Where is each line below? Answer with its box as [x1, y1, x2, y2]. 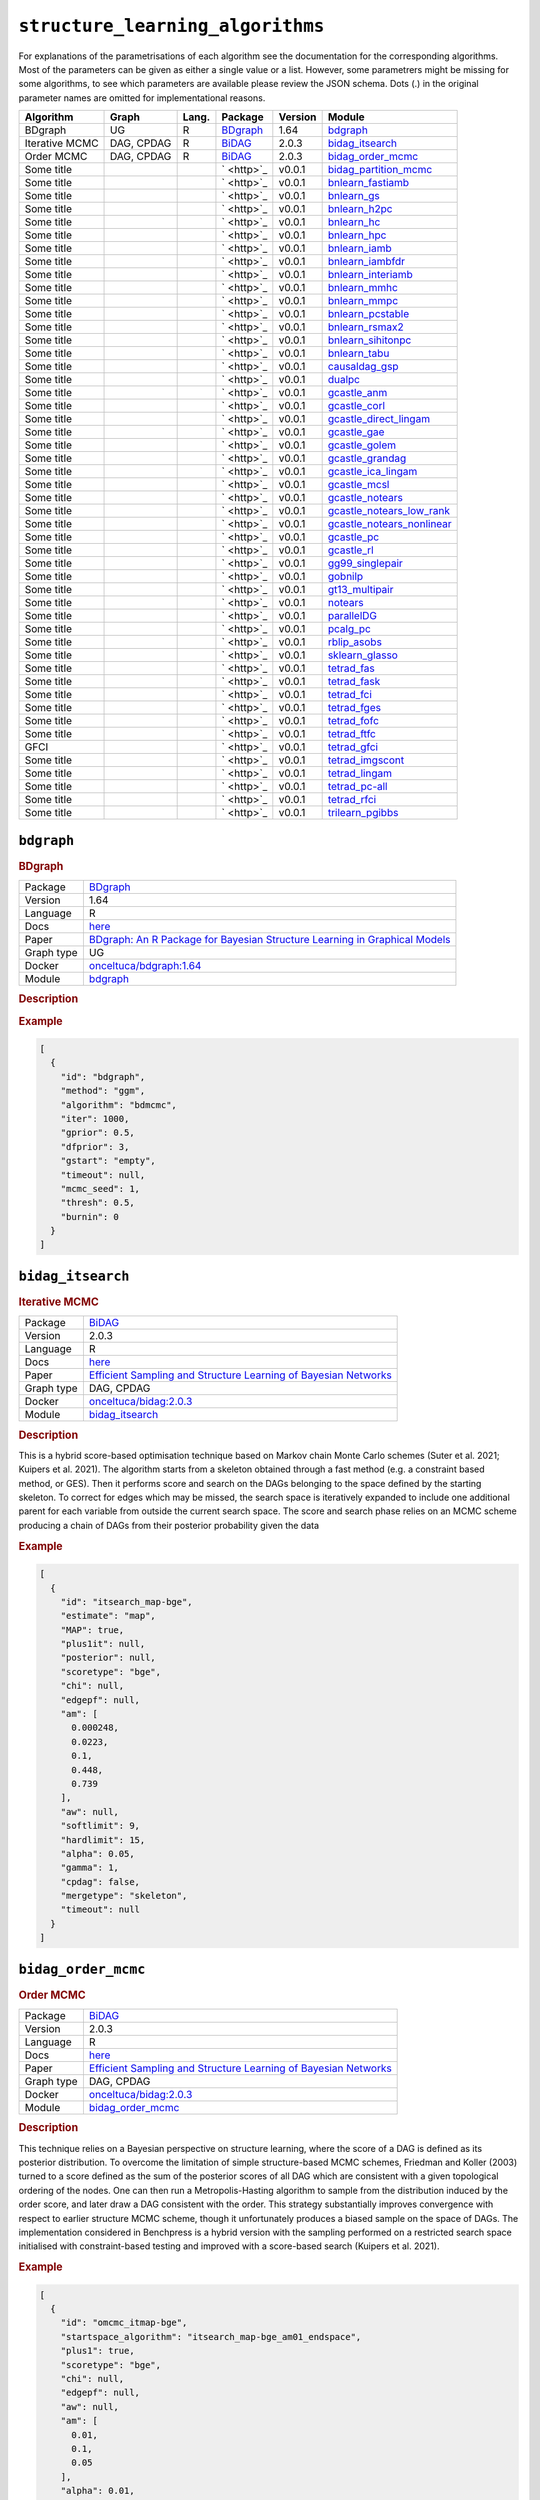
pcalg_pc [327, 622, 372, 636]
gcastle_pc [327, 530, 380, 544]
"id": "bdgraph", [60, 1071, 146, 1082]
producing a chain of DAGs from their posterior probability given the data [18, 1519, 320, 1531]
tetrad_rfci [327, 793, 377, 807]
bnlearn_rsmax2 [327, 320, 404, 334]
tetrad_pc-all [327, 780, 388, 794]
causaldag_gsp [327, 360, 399, 374]
